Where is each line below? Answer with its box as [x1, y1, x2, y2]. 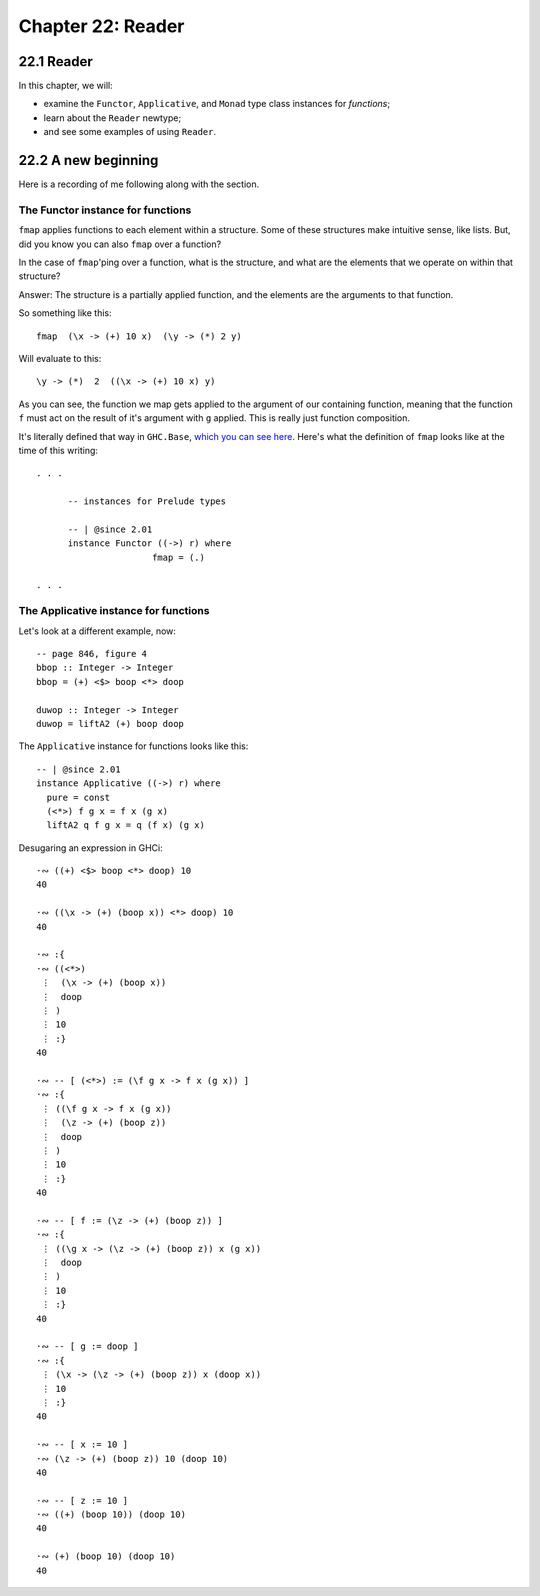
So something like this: [18, 307, 112, 319]
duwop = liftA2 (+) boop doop [36, 718, 185, 729]
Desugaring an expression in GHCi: [18, 841, 164, 854]
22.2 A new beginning [18, 152, 159, 169]
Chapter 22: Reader [18, 15, 185, 37]
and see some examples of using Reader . [43, 126, 217, 138]
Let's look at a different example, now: [18, 625, 177, 637]
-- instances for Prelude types [67, 496, 227, 507]
